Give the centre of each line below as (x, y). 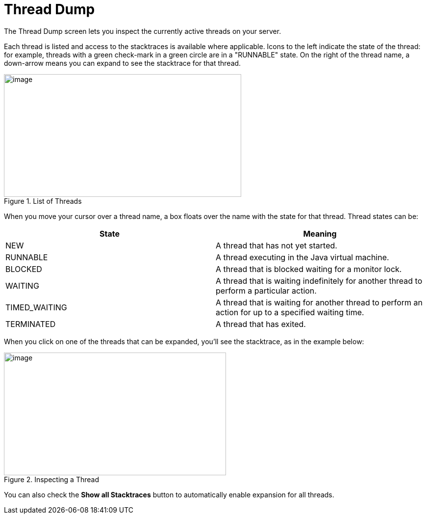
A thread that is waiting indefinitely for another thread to (319, 281)
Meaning (320, 233)
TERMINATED (31, 324)
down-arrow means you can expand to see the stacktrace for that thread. (123, 63)
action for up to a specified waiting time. (290, 312)
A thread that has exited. (261, 324)
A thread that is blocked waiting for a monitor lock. (309, 269)
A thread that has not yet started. (276, 245)
